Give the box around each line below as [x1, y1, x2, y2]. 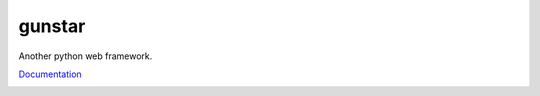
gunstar [18, 15, 86, 37]
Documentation [18, 68, 82, 80]
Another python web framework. [18, 50, 153, 62]
